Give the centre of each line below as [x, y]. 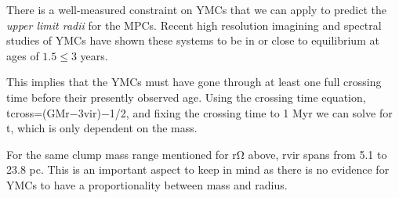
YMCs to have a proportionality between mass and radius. [147, 184]
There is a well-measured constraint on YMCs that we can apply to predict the [196, 9]
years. [94, 55]
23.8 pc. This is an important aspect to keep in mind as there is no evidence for [198, 169]
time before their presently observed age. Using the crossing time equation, [186, 97]
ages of [23, 55]
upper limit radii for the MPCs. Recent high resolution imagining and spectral [194, 25]
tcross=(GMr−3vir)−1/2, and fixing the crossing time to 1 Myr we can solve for [199, 112]
